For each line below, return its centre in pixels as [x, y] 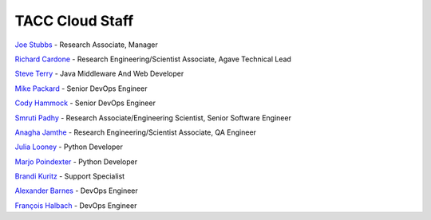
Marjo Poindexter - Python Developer [76, 161]
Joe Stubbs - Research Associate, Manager [87, 45]
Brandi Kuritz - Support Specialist [70, 176]
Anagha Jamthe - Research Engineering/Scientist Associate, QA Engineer [136, 132]
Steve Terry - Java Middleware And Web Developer [99, 74]
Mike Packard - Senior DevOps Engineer [81, 88]
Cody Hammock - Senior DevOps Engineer [85, 103]
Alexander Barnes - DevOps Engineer [77, 191]
